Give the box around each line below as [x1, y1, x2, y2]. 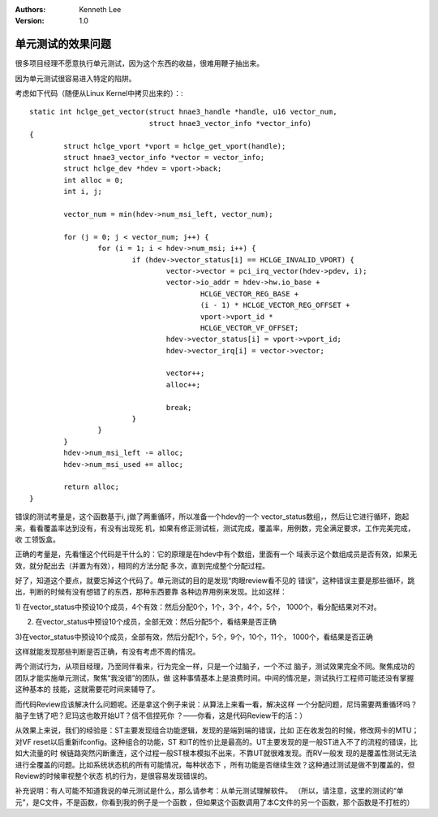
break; [165, 403, 192, 412]
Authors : [15, 5, 46, 14]
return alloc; [63, 482, 120, 491]
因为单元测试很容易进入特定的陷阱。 [15, 73, 136, 83]
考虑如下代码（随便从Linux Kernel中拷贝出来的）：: [15, 89, 183, 98]
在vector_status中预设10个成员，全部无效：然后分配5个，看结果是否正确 [35, 617, 277, 627]
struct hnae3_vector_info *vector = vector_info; [63, 153, 265, 162]
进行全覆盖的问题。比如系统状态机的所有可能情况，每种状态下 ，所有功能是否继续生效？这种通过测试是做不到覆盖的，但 [15, 759, 415, 769]
